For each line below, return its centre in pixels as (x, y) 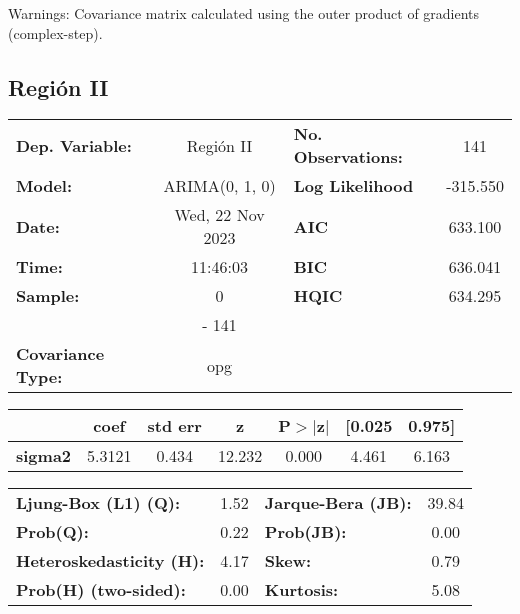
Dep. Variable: (74, 145)
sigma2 (44, 456)
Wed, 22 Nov (219, 215)
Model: (44, 186)
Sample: (48, 296)
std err (174, 426)
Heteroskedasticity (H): (110, 561)
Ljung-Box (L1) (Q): (98, 503)
